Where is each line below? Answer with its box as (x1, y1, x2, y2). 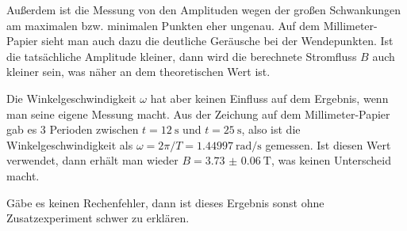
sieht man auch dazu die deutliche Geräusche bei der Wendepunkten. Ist (41, 32, 394, 49)
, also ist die (241, 121, 301, 138)
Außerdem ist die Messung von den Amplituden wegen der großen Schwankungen (6, 2, 401, 17)
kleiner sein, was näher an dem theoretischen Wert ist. (6, 63, 271, 80)
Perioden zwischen (49, 121, 139, 138)
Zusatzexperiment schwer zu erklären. (6, 210, 190, 226)
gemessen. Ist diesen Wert (265, 136, 391, 153)
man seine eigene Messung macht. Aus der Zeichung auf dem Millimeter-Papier (6, 105, 390, 122)
